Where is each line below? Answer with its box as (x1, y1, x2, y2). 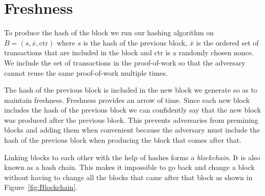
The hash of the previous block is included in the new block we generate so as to (4, 84, 257, 95)
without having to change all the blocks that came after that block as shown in (4, 171, 253, 182)
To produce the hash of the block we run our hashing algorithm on (4, 27, 214, 38)
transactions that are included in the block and (4, 47, 152, 58)
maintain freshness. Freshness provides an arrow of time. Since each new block (4, 94, 250, 105)
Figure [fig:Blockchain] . (4, 182, 78, 192)
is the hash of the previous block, (83, 37, 188, 48)
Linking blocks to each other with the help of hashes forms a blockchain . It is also (4, 151, 260, 162)
